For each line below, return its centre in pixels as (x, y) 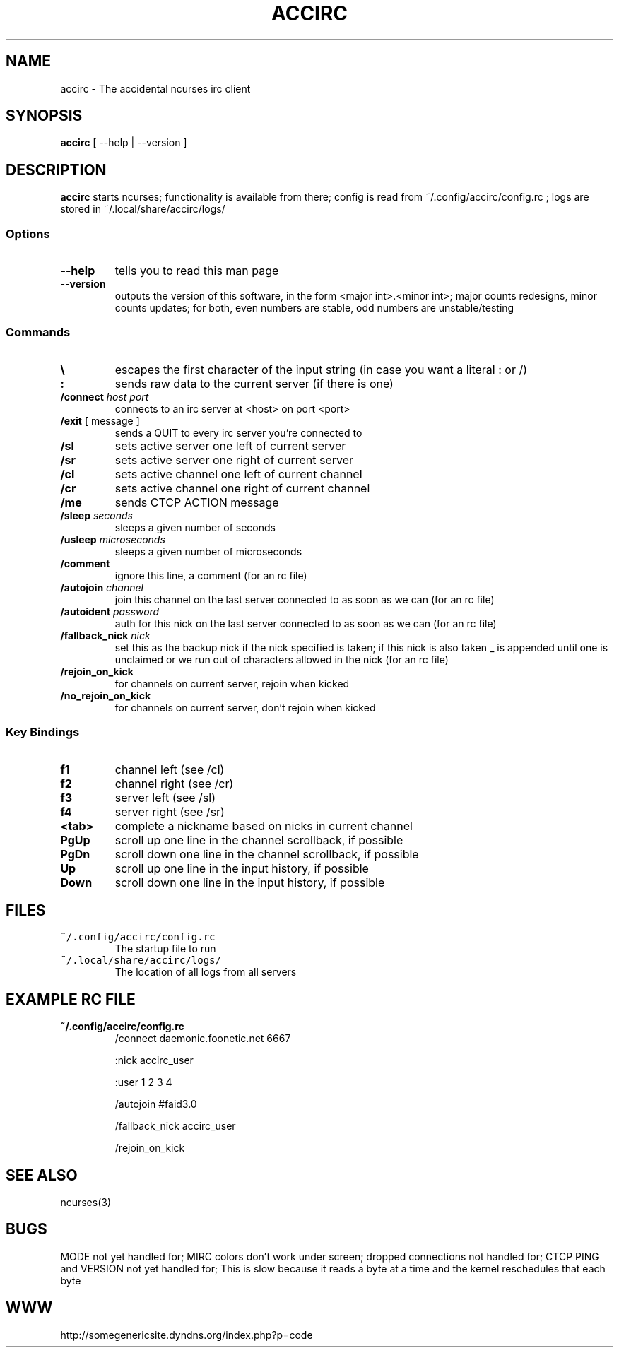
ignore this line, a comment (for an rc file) (211, 575)
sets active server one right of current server (234, 460)
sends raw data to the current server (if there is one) (254, 383)
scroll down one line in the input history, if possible (250, 882)
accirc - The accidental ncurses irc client (155, 88)
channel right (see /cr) (174, 783)
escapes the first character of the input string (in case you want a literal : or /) (321, 369)
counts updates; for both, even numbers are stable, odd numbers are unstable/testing (314, 308)
